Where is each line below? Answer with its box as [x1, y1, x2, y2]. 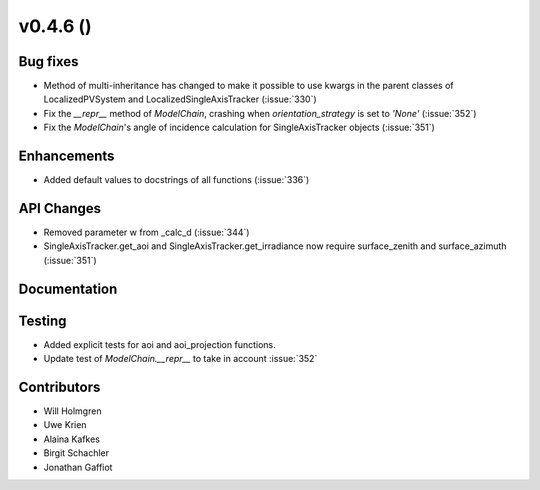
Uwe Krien [43, 419, 87, 431]
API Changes [18, 200, 102, 217]
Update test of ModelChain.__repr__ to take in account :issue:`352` [43, 353, 318, 365]
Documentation [18, 280, 118, 297]
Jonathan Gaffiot [43, 461, 113, 473]
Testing [18, 312, 67, 329]
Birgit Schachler [43, 447, 110, 459]
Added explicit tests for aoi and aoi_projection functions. [43, 338, 277, 350]
